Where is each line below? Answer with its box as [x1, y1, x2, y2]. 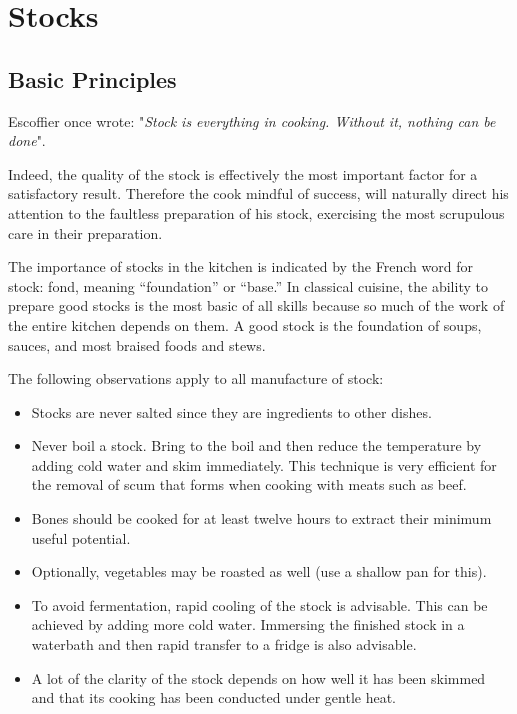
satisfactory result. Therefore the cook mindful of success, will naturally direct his [8, 183, 509, 204]
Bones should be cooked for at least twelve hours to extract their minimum [31, 508, 492, 529]
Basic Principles [8, 63, 177, 94]
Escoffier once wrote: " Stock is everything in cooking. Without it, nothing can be [8, 110, 496, 131]
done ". [8, 130, 46, 151]
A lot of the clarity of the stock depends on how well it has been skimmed [31, 667, 486, 688]
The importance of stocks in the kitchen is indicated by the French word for [8, 256, 473, 277]
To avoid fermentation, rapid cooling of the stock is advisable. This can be [31, 594, 488, 615]
